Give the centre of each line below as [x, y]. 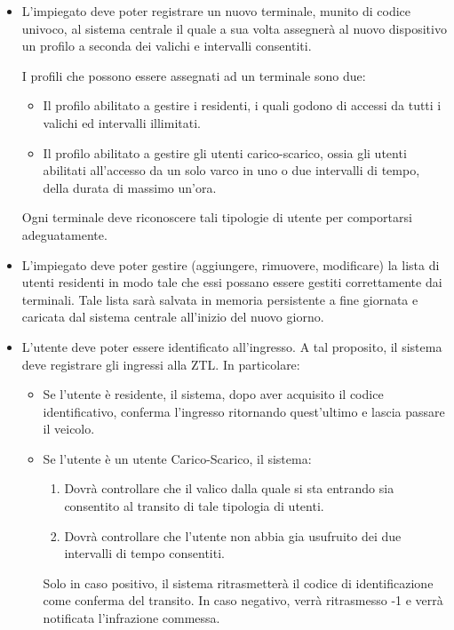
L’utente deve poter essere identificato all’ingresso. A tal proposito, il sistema [232, 346]
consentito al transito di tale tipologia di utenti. [194, 506]
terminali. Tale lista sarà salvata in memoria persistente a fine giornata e [220, 299]
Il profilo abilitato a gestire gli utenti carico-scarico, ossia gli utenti [225, 152]
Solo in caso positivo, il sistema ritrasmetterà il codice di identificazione [238, 582]
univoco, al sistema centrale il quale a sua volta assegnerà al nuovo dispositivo [234, 28]
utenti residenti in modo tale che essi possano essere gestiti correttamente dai [232, 282]
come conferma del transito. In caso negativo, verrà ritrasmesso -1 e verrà [243, 600]
